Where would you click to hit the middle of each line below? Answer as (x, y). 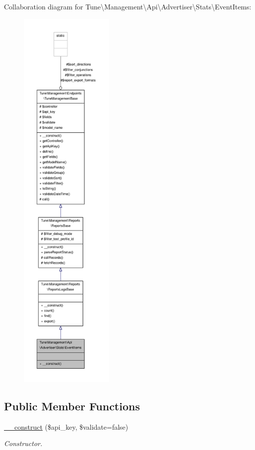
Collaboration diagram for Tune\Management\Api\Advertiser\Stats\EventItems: (128, 6)
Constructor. (23, 443)
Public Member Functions (72, 406)
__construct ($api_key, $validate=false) (66, 426)
